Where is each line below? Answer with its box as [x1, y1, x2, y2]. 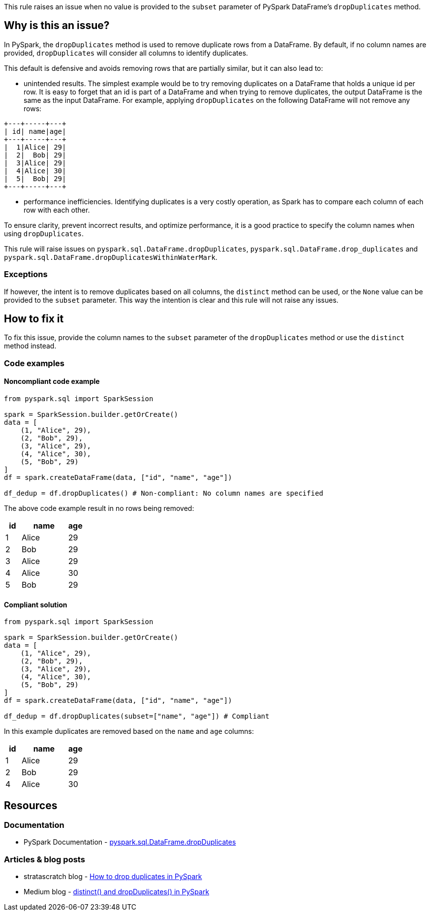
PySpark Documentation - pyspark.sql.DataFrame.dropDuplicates [24, 838, 236, 847]
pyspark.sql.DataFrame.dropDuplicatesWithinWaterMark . [4, 252, 217, 261]
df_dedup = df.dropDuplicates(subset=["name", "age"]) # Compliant [4, 712, 270, 721]
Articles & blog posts [4, 854, 85, 864]
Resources [4, 799, 58, 812]
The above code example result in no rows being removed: [4, 504, 194, 513]
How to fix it [4, 313, 64, 325]
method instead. [4, 342, 57, 350]
